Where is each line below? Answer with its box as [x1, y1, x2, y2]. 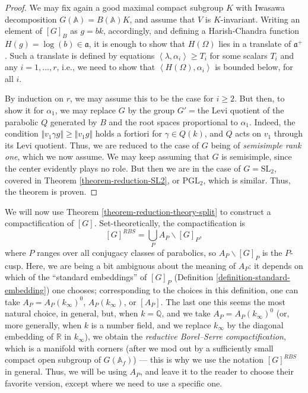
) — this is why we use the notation [133, 353, 264, 366]
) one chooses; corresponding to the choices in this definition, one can [46, 283, 299, 296]
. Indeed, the [249, 115, 296, 128]
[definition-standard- [216, 271, 290, 283]
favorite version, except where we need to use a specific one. [5, 376, 223, 389]
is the [262, 246, 282, 258]
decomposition [5, 12, 57, 25]
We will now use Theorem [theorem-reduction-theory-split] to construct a [5, 205, 271, 217]
